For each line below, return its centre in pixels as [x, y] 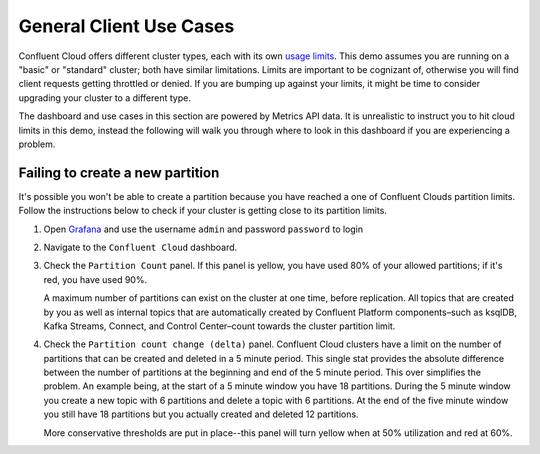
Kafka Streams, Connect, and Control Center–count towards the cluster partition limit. [219, 326]
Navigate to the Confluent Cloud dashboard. [140, 247]
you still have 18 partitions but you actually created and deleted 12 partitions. [201, 414]
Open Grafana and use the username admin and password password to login [203, 229]
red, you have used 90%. [95, 279]
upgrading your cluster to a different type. [105, 97]
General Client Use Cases [126, 26]
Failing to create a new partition [119, 172]
